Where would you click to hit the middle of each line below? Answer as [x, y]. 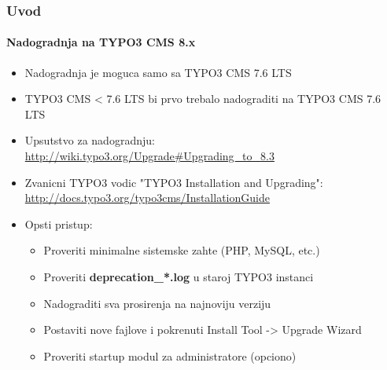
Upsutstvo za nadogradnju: [90, 140]
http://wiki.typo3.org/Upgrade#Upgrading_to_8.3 [149, 156]
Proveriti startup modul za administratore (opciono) [170, 355]
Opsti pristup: [59, 223]
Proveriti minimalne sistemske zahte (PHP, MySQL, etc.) [182, 250]
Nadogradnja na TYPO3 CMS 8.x [101, 42]
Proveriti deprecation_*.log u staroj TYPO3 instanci [179, 276]
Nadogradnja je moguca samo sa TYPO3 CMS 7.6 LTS [158, 72]
